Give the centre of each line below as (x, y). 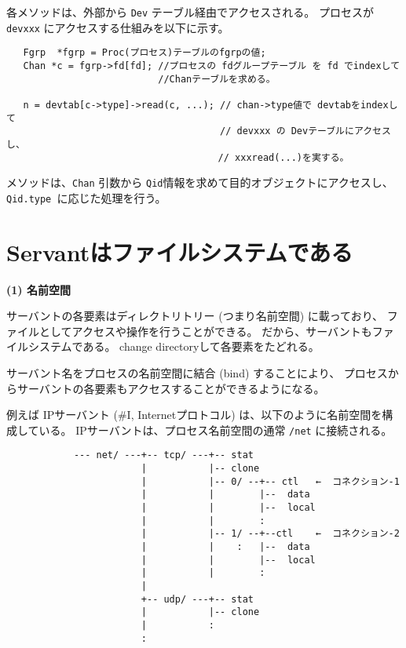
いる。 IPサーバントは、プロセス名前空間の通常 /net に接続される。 (216, 430)
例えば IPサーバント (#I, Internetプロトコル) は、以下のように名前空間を (194, 415)
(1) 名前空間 (38, 289)
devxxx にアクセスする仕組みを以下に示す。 (118, 27)
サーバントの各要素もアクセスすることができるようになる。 (171, 388)
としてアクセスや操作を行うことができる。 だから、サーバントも (205, 331)
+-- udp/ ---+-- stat (197, 599)
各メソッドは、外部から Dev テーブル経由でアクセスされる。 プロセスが (190, 12)
